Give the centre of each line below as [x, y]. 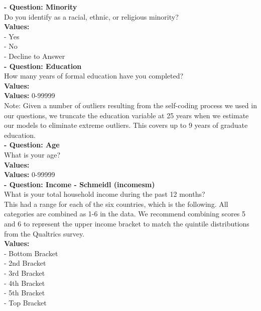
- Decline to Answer [35, 56]
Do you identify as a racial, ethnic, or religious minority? [91, 16]
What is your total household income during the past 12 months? [105, 194]
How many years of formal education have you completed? [94, 76]
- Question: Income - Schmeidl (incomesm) [80, 184]
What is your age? [32, 154]
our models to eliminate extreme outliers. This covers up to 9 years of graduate [126, 125]
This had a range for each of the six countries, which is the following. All [116, 204]
